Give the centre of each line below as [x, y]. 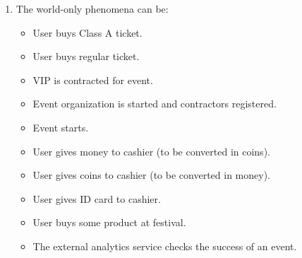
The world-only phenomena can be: [92, 8]
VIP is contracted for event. [93, 80]
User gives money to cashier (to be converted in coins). [151, 151]
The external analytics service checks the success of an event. [165, 246]
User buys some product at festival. [109, 222]
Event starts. [61, 127]
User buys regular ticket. [86, 56]
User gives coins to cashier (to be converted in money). [151, 175]
